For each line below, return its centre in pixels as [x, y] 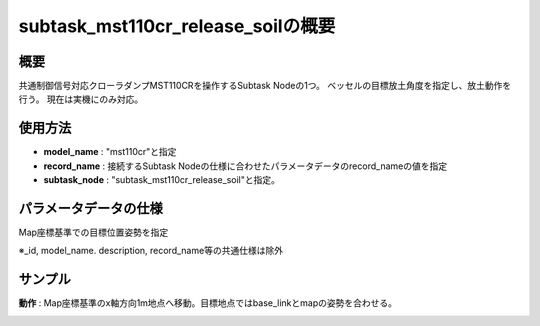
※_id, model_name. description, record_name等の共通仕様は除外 [151, 251]
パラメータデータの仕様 [91, 208]
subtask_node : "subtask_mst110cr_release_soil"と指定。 [161, 180]
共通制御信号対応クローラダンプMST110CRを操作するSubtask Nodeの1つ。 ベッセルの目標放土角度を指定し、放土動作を [265, 86]
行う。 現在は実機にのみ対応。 [81, 99]
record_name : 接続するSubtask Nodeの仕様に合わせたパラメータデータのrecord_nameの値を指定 [245, 166]
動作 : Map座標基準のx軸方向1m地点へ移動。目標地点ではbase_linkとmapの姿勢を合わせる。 [207, 303]
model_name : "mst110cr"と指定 [110, 152]
